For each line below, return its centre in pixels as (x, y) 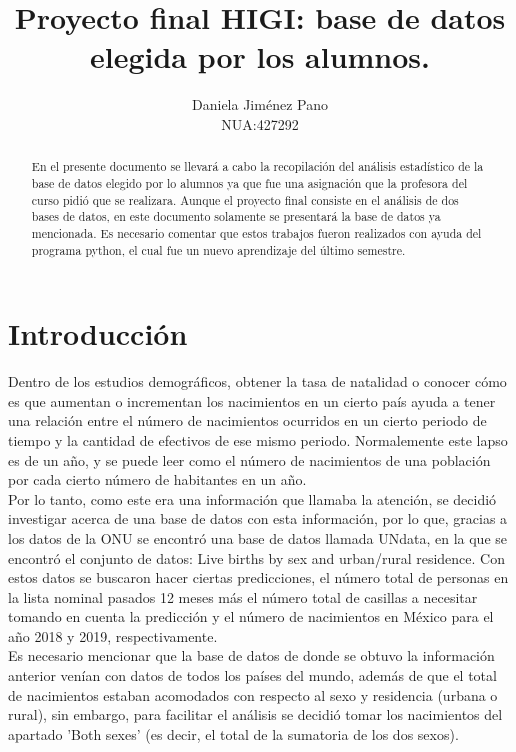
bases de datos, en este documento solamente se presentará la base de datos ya (236, 216)
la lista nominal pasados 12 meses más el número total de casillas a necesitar (243, 596)
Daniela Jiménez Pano (260, 104)
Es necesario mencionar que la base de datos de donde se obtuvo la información (251, 655)
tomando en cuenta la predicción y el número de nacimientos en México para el (251, 616)
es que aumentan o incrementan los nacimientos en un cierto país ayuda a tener (252, 400)
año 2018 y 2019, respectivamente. (113, 635)
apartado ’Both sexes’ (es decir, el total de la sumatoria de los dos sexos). (233, 733)
